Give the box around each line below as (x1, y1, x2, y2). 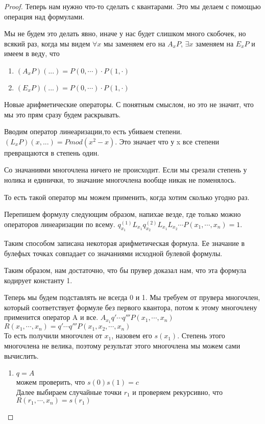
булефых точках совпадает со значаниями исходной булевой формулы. (4, 247, 223, 258)
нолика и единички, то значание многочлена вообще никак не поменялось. (4, 174, 236, 185)
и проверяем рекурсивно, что (132, 386, 223, 397)
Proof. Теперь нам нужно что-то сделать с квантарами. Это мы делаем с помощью (4, 1, 261, 11)
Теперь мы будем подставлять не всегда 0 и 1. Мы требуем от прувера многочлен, (4, 292, 260, 303)
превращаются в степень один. (4, 147, 100, 158)
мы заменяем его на (103, 38, 165, 48)
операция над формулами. (4, 11, 85, 21)
